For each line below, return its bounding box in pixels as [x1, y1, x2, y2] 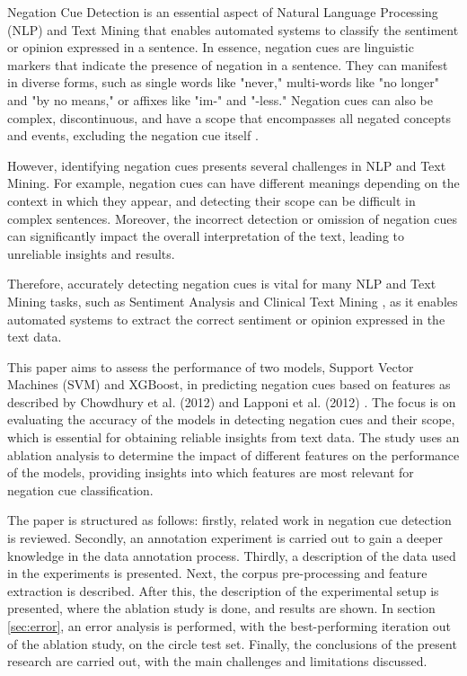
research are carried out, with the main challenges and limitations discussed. [7, 652, 427, 671]
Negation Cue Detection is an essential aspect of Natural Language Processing [7, 3, 438, 21]
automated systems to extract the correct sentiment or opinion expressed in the [7, 309, 445, 328]
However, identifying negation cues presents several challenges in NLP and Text [7, 156, 446, 174]
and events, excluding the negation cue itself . [7, 126, 259, 145]
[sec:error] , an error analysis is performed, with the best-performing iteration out [7, 617, 451, 635]
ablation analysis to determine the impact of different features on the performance [7, 445, 460, 464]
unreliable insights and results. [7, 244, 175, 262]
